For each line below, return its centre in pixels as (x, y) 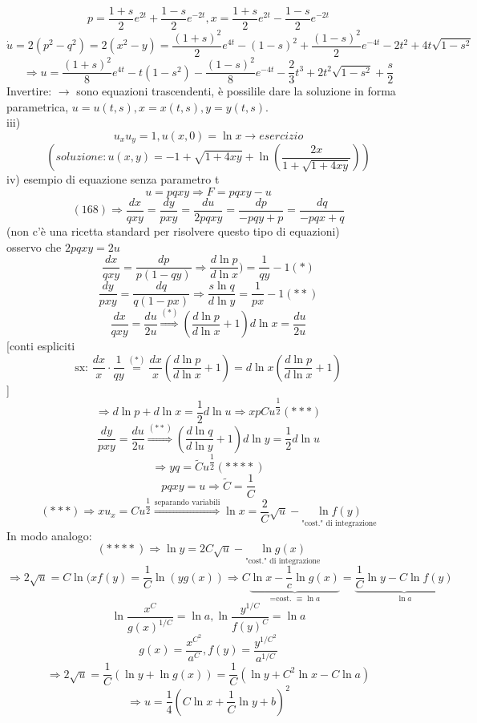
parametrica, (38, 106)
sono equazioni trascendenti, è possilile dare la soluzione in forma (236, 91)
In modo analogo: (49, 535)
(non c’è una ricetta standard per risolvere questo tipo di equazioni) (173, 231)
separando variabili (187, 502)
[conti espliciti (41, 346)
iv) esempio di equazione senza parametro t (113, 179)
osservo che (34, 246)
